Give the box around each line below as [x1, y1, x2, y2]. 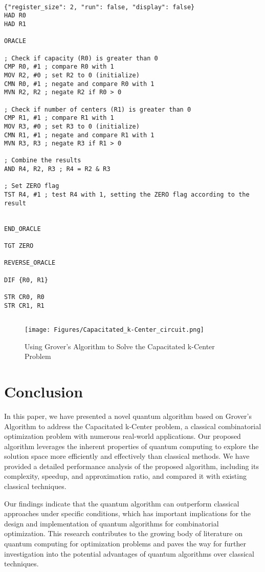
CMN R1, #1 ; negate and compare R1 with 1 [4, 131, 154, 139]
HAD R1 [4, 20, 26, 28]
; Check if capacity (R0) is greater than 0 [4, 54, 158, 62]
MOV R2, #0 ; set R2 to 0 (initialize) [4, 71, 140, 79]
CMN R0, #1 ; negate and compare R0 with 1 [4, 80, 154, 88]
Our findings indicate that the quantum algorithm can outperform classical [4, 498, 239, 509]
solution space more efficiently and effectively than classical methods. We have [4, 451, 250, 461]
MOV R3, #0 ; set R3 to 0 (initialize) [4, 122, 140, 130]
